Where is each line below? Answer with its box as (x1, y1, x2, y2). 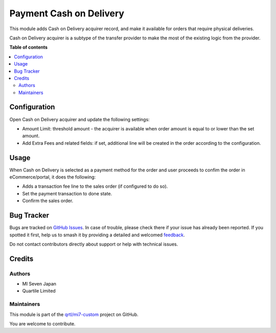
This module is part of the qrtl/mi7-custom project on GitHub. (9, 311, 139, 317)
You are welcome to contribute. (9, 320, 76, 327)
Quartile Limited (22, 288, 56, 294)
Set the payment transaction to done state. (22, 190, 112, 196)
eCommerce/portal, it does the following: (9, 174, 96, 180)
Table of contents (9, 44, 48, 51)
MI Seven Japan (22, 281, 56, 287)
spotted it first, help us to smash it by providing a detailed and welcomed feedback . (9, 232, 185, 238)
